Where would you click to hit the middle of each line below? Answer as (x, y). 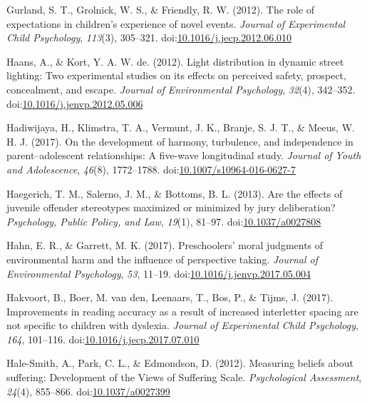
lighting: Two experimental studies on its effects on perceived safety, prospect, (176, 75)
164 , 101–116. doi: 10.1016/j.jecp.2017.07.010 (103, 339)
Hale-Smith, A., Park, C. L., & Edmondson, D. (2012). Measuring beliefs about (180, 363)
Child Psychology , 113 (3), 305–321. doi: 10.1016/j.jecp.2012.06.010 (149, 37)
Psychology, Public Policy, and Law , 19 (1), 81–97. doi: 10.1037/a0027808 (164, 221)
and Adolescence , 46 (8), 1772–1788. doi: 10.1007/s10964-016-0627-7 (151, 169)
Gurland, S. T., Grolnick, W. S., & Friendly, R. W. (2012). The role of (161, 9)
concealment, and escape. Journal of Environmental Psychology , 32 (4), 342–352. (181, 89)
